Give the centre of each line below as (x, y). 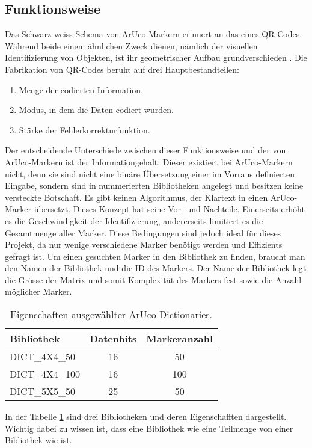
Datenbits (113, 339)
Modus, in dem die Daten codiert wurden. (96, 110)
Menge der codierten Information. (81, 89)
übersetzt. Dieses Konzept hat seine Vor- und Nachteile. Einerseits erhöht (169, 209)
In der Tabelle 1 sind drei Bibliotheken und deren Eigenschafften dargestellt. (146, 416)
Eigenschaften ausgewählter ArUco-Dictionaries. (111, 315)
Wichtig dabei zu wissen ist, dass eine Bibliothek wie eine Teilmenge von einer (149, 428)
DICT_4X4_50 (43, 357)
